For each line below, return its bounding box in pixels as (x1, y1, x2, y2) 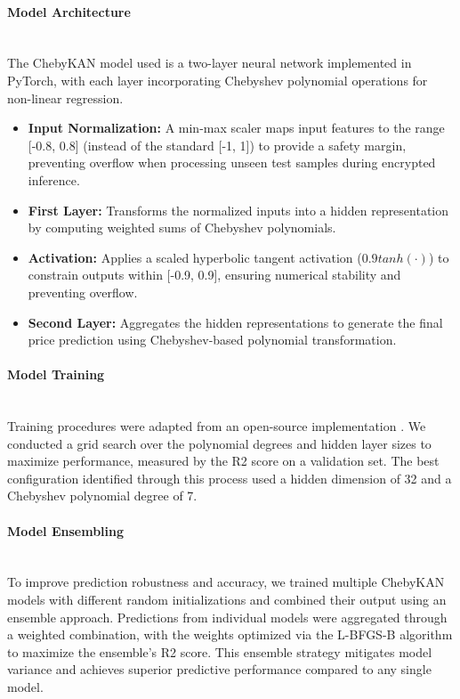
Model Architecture (7, 2, 131, 20)
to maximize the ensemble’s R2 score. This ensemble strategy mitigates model (7, 642, 432, 661)
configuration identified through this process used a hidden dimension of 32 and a (7, 468, 452, 487)
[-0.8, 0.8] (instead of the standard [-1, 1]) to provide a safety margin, (28, 135, 407, 154)
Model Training (7, 365, 105, 384)
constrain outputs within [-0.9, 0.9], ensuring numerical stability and (28, 265, 401, 284)
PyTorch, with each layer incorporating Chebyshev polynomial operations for (7, 70, 428, 89)
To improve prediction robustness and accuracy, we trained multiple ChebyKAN (7, 573, 445, 591)
